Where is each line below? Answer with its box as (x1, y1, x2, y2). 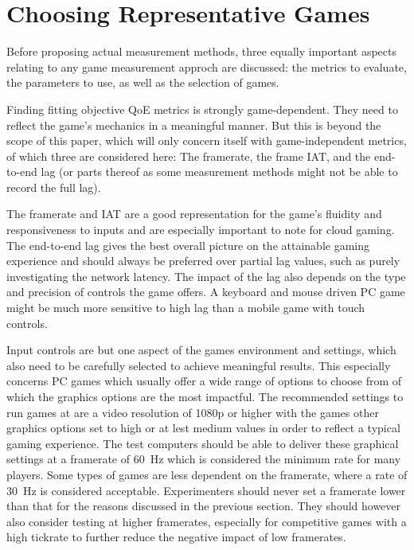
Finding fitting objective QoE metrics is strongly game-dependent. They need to (6, 100, 398, 117)
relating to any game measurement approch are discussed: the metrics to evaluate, (6, 58, 407, 75)
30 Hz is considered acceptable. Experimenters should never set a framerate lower (6, 482, 406, 498)
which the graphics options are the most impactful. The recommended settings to (6, 388, 404, 404)
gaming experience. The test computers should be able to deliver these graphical (6, 435, 399, 451)
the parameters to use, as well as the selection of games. (6, 74, 279, 91)
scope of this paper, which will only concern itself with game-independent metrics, (6, 132, 407, 149)
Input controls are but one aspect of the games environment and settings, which (6, 341, 396, 358)
